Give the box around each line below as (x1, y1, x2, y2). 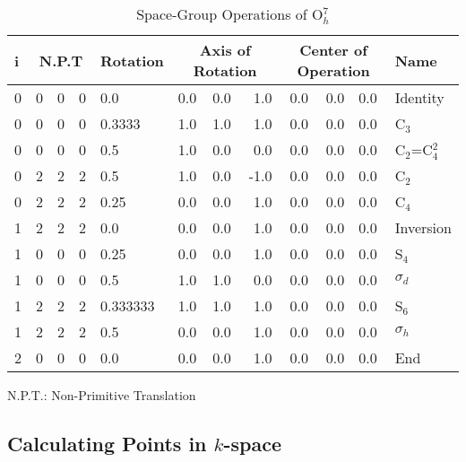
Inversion (394, 217, 452, 238)
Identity (394, 87, 444, 108)
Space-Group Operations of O (136, 4, 324, 24)
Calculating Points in (7, 429, 207, 457)
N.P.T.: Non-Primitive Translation (7, 386, 196, 404)
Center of (299, 39, 367, 60)
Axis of (199, 39, 251, 60)
